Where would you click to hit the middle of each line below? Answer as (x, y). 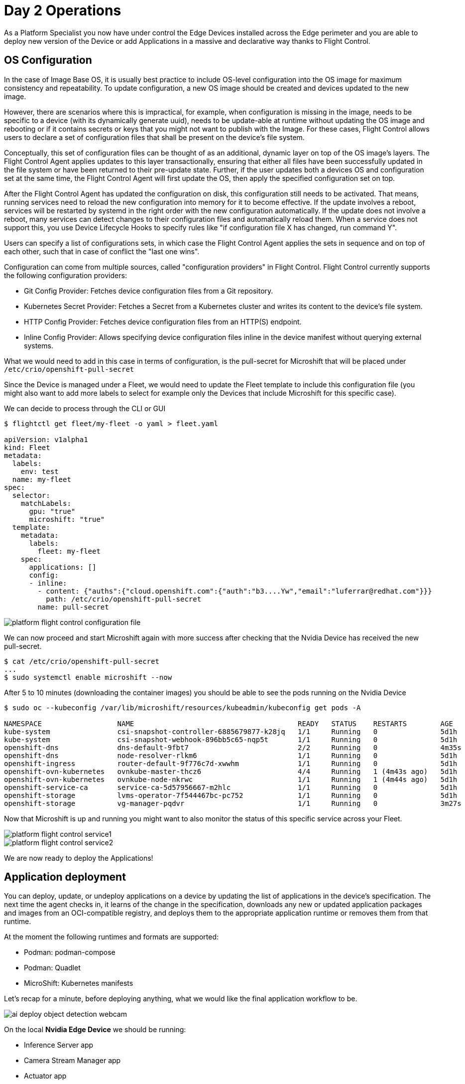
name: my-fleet (42, 479)
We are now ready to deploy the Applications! (79, 858)
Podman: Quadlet (52, 968)
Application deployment (65, 877)
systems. (39, 345)
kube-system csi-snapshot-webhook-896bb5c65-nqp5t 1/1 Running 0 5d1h (231, 739)
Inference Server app (59, 1045)
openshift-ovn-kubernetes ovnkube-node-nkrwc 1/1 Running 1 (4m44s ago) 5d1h (231, 779)
